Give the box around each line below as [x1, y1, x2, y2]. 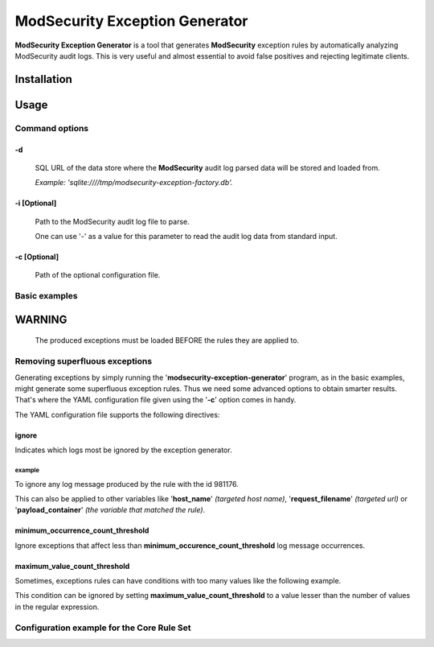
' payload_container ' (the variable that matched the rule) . [14, 505, 206, 515]
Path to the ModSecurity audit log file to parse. [35, 216, 190, 226]
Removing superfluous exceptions [14, 356, 153, 367]
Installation [14, 72, 72, 86]
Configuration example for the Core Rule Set [14, 622, 192, 633]
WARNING [14, 312, 68, 326]
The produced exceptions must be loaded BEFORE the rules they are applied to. [35, 336, 300, 345]
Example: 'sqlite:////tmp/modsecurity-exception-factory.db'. [35, 178, 233, 188]
